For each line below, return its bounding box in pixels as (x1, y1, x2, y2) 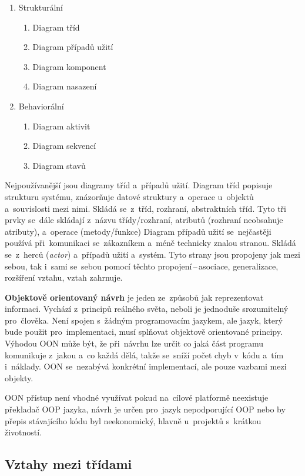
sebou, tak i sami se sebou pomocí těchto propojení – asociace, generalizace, (5, 259, 279, 272)
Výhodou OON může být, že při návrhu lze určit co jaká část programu (5, 337, 264, 349)
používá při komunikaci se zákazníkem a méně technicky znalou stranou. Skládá (5, 237, 296, 249)
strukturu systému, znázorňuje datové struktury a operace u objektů (5, 190, 254, 202)
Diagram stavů (32, 159, 86, 171)
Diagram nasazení (32, 80, 97, 92)
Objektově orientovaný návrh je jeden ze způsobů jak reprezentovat (5, 291, 264, 303)
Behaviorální (18, 99, 64, 112)
